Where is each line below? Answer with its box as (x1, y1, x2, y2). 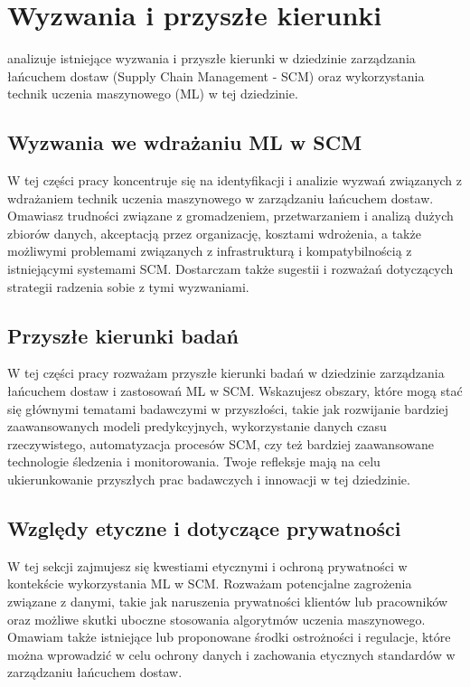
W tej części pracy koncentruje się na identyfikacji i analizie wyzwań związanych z (7, 171, 463, 190)
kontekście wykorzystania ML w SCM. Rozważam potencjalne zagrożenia (7, 574, 412, 593)
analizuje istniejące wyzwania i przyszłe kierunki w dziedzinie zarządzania (7, 49, 416, 68)
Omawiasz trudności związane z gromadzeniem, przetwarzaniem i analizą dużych (7, 206, 454, 225)
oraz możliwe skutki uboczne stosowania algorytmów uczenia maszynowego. (7, 609, 426, 628)
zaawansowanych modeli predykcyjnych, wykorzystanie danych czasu (7, 417, 387, 436)
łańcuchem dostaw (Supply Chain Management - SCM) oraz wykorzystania (7, 66, 425, 85)
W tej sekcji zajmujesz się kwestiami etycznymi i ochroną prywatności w (7, 556, 408, 575)
